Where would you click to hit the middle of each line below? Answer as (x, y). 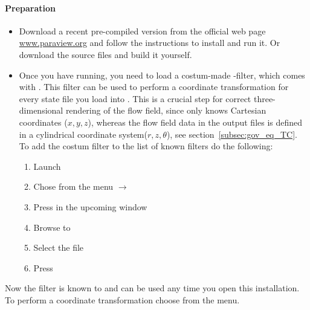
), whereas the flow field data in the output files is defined (195, 122)
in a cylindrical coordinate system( (83, 134)
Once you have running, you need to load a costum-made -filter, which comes (162, 75)
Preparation (30, 8)
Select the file (59, 247)
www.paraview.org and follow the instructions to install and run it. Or (150, 43)
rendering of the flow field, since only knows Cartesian (166, 110)
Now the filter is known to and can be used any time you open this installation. (152, 288)
